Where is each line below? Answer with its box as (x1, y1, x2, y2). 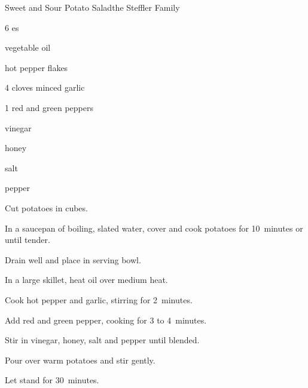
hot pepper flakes (5, 61, 68, 73)
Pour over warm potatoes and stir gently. (5, 353, 155, 366)
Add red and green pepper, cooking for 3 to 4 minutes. (5, 313, 207, 326)
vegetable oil (5, 41, 51, 54)
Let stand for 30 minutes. (5, 374, 99, 386)
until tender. (5, 233, 50, 246)
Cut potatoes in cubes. (5, 201, 88, 214)
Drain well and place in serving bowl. (5, 253, 141, 266)
